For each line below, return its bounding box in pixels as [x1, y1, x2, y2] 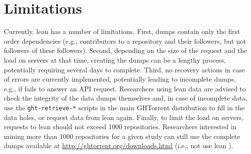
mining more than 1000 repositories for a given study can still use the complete [4, 131, 240, 141]
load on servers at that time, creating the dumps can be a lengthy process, [4, 54, 226, 65]
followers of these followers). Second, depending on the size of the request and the [4, 45, 247, 55]
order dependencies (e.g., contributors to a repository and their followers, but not [4, 35, 247, 46]
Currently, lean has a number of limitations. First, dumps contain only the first [4, 26, 240, 36]
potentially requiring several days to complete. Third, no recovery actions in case [4, 64, 245, 74]
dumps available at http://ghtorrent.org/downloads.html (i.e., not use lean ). [4, 140, 233, 151]
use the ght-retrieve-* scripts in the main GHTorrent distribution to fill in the [4, 102, 245, 112]
